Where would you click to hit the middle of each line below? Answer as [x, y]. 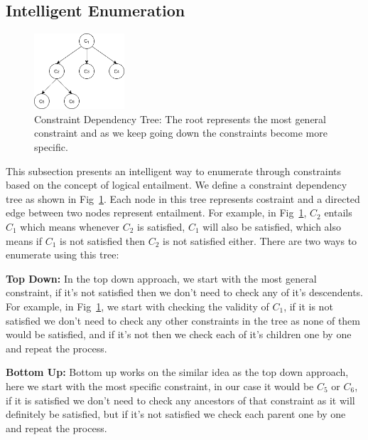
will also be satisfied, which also [272, 227]
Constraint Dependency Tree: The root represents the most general [180, 119]
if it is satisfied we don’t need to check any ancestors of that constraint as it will [180, 400]
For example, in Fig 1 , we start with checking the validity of [137, 306]
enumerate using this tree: [63, 255]
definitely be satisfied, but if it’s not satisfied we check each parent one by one [176, 414]
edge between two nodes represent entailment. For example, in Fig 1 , [156, 213]
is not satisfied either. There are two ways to [260, 240]
